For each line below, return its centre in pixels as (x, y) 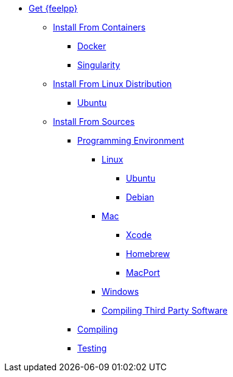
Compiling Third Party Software (165, 310)
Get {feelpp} (53, 8)
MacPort (143, 273)
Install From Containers (99, 27)
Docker (92, 46)
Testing (92, 348)
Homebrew (148, 254)
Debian (140, 197)
